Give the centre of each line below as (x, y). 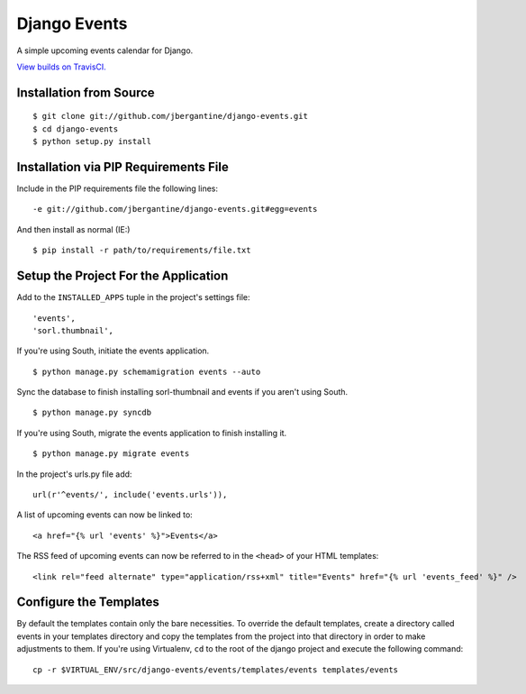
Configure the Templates (88, 603)
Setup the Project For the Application (122, 276)
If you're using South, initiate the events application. (113, 351)
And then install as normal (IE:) (73, 229)
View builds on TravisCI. (62, 67)
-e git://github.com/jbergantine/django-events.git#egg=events (175, 209)
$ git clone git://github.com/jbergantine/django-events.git (170, 116)
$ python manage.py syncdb (92, 413)
